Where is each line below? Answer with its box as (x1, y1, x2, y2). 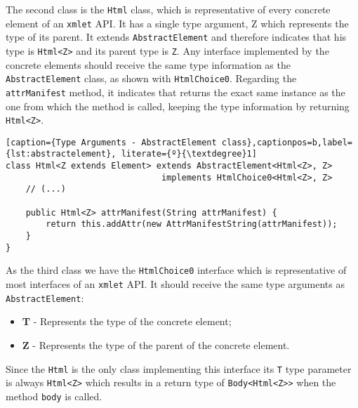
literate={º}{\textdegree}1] (121, 149, 257, 159)
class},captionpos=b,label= (221, 137, 352, 147)
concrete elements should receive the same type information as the (6, 57, 291, 72)
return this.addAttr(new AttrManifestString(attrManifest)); (46, 219, 338, 230)
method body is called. (6, 388, 102, 403)
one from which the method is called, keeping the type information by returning (6, 98, 350, 113)
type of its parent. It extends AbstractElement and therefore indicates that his (6, 29, 347, 44)
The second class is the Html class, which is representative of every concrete (6, 2, 331, 16)
